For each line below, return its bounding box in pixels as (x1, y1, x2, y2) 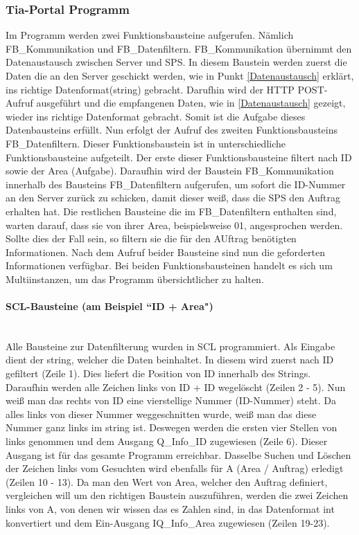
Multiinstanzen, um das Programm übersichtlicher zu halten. (6, 271, 264, 286)
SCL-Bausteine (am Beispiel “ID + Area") (6, 299, 213, 314)
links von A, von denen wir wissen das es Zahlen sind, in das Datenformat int (6, 502, 335, 516)
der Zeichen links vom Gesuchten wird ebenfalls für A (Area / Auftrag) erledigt (6, 461, 344, 475)
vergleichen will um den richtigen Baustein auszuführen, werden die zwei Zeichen (6, 488, 349, 502)
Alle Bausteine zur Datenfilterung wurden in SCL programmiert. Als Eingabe (6, 338, 335, 353)
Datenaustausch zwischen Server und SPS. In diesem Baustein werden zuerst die (6, 55, 347, 69)
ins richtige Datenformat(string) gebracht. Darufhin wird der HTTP (6, 82, 295, 96)
